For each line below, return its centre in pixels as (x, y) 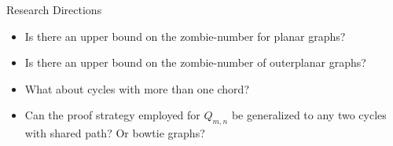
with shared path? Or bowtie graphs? (115, 133)
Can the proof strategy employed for (112, 115)
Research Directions (54, 9)
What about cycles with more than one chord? (137, 88)
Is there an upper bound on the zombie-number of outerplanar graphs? (195, 62)
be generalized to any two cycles (309, 115)
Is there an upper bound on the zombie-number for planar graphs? (185, 36)
